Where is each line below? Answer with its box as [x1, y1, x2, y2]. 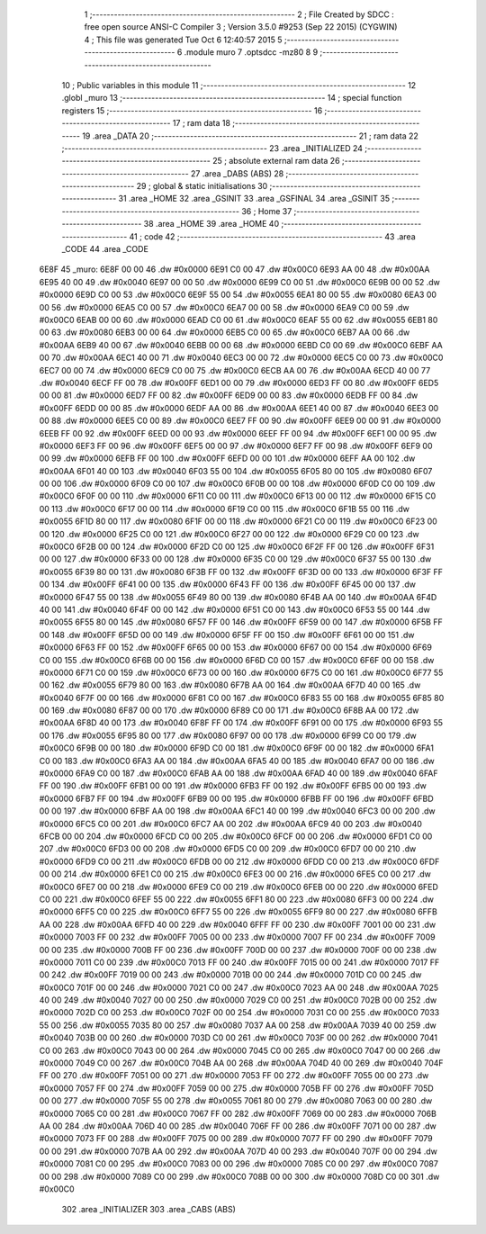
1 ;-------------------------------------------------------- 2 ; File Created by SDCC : [84, 9, 395, 20]
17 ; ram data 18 [172, 118, 231, 129]
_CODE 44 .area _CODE [61, 244, 148, 255]
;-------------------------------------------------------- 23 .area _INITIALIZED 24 [61, 142, 364, 153]
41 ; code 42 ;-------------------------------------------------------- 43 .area [129, 230, 416, 242]
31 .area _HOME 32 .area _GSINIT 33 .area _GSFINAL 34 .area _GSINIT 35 [118, 194, 391, 204]
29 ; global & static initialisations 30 [136, 181, 268, 192]
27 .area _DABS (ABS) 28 [190, 167, 284, 179]
